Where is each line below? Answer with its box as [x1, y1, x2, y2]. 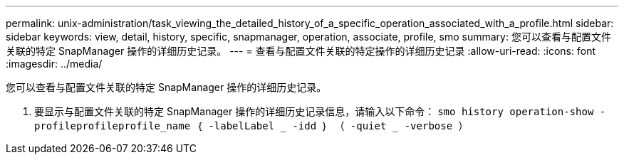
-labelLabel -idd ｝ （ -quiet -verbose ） [208, 120, 469, 132]
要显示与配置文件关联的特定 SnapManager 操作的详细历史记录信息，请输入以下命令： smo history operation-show [34, 105, 594, 117]
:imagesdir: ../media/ [6, 58, 103, 70]
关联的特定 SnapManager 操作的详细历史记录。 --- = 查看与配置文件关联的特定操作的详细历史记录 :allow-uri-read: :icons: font [6, 45, 596, 57]
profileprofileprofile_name [34, 120, 191, 132]
